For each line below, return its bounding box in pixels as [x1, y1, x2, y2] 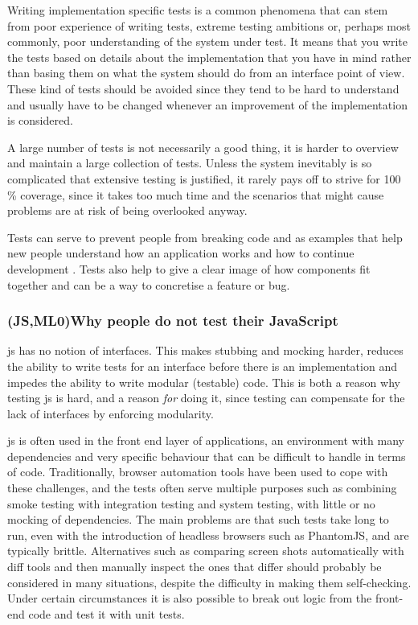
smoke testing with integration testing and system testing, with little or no [7, 495, 375, 512]
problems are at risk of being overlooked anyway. [7, 202, 248, 219]
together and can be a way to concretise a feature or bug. [7, 276, 290, 293]
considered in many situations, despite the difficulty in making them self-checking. [7, 574, 412, 590]
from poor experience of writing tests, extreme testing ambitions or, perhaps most [7, 17, 411, 34]
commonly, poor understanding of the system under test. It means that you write [7, 33, 408, 50]
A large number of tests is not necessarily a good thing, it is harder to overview [7, 138, 399, 155]
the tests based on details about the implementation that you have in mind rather [7, 48, 412, 65]
